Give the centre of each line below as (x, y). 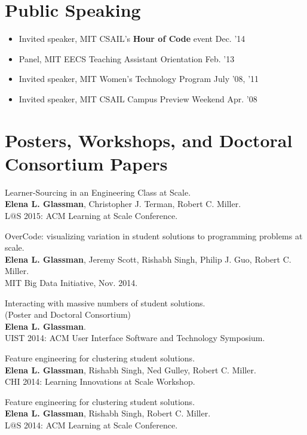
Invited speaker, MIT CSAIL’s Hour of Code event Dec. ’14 (132, 39)
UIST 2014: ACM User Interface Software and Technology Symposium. (135, 338)
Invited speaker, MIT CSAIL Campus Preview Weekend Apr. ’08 (138, 98)
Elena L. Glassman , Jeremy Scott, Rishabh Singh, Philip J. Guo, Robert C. (148, 259)
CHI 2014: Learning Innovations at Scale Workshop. (100, 381)
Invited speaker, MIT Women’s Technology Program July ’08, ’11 (139, 79)
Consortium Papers (86, 163)
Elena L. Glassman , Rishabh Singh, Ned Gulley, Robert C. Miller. (131, 369)
